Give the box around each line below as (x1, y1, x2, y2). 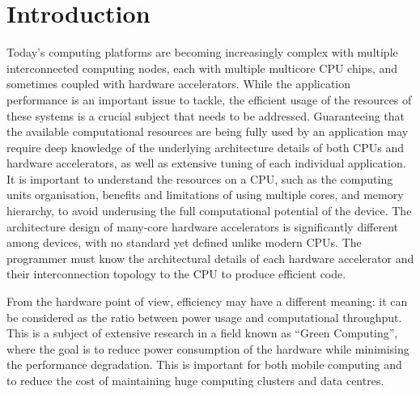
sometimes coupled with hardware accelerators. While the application (6, 75, 351, 92)
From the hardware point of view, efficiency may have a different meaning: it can (6, 293, 408, 310)
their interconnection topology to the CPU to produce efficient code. (6, 265, 346, 282)
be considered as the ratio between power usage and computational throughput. (6, 308, 402, 325)
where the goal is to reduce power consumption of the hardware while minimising (6, 340, 409, 357)
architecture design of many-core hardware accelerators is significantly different (6, 218, 398, 235)
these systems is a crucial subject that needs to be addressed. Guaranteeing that (6, 107, 405, 124)
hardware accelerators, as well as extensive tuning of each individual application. (6, 155, 406, 172)
